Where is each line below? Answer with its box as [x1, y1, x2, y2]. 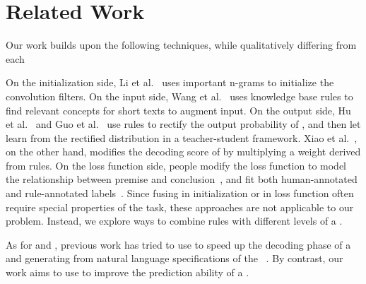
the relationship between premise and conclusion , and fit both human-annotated [6, 172, 358, 187]
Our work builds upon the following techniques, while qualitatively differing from [6, 37, 357, 52]
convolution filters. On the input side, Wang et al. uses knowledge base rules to [6, 88, 353, 103]
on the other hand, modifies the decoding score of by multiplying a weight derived [6, 144, 361, 159]
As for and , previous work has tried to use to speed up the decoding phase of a [6, 237, 351, 252]
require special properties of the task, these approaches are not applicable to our [6, 199, 354, 214]
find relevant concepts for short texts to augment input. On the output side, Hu [6, 102, 351, 117]
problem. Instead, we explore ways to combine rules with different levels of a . [6, 213, 343, 228]
